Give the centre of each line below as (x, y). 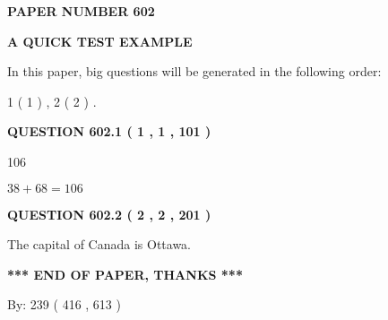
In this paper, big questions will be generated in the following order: (194, 71)
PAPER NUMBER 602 (81, 11)
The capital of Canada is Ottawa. (99, 244)
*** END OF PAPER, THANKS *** (125, 274)
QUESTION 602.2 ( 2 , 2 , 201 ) (109, 214)
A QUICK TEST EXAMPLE (100, 41)
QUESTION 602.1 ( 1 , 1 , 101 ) (109, 131)
